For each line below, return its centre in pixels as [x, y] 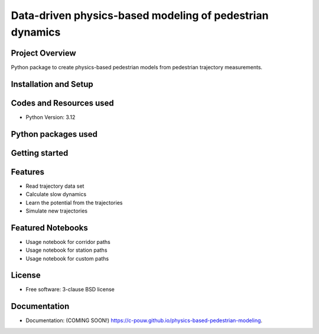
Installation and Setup [52, 84]
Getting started [40, 153]
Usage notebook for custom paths [67, 258]
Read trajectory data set [55, 186]
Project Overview [43, 53]
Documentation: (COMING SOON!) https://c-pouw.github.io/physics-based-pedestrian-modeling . [144, 320]
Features [27, 172]
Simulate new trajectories [57, 211]
